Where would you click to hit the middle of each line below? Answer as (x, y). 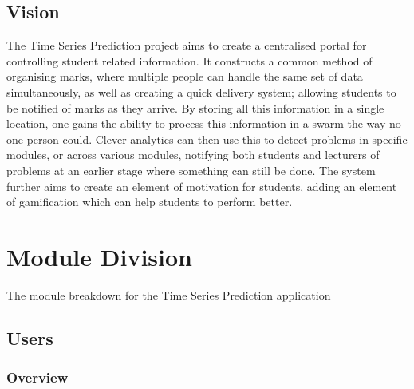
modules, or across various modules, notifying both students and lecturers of (193, 155)
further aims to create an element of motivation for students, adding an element (202, 186)
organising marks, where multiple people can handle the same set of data (185, 76)
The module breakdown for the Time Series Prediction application (169, 294)
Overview (37, 377)
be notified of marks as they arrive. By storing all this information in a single (195, 107)
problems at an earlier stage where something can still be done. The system (191, 170)
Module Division (99, 256)
